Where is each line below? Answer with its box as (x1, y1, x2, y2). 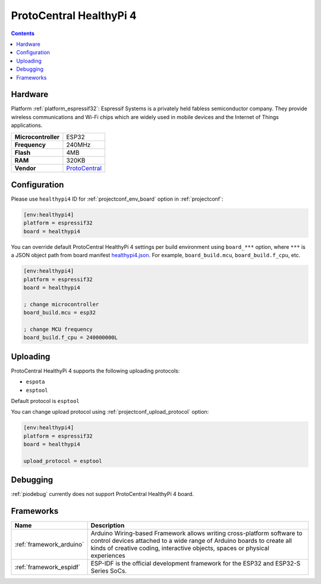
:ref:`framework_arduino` (14, 541, 84, 549)
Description (90, 521, 125, 530)
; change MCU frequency (23, 326, 93, 333)
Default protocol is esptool (11, 398, 80, 405)
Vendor (14, 164, 36, 172)
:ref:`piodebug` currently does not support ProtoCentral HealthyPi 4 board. (11, 491, 194, 498)
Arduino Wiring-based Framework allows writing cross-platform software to (90, 529, 303, 538)
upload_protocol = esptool (23, 457, 102, 464)
